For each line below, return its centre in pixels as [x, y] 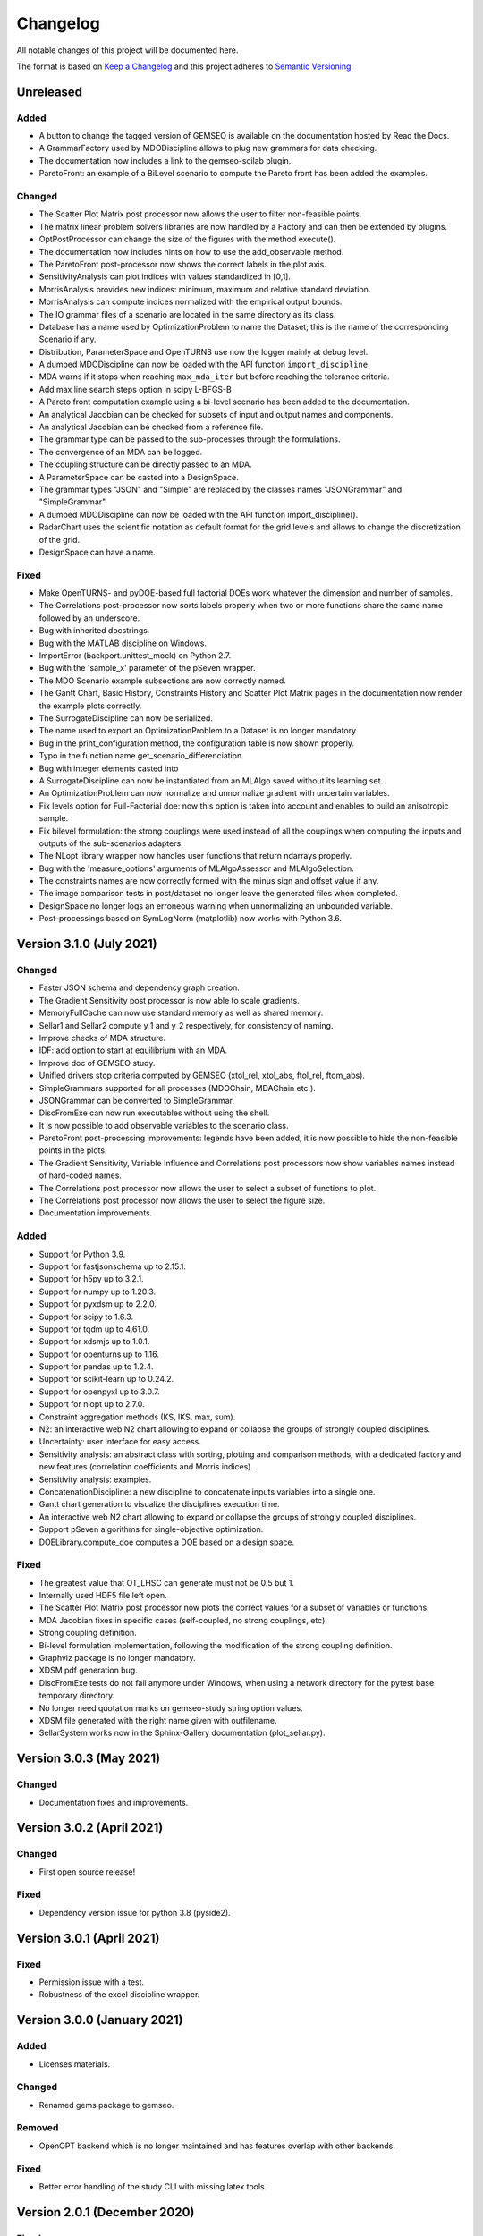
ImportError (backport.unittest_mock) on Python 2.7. [135, 656]
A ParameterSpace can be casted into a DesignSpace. [139, 477]
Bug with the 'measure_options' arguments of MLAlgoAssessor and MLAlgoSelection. [197, 868]
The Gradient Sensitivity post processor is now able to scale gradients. [169, 1000]
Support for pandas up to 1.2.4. [96, 1367]
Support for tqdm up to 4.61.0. [94, 1329]
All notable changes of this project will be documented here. [127, 50]
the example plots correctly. [90, 706]
